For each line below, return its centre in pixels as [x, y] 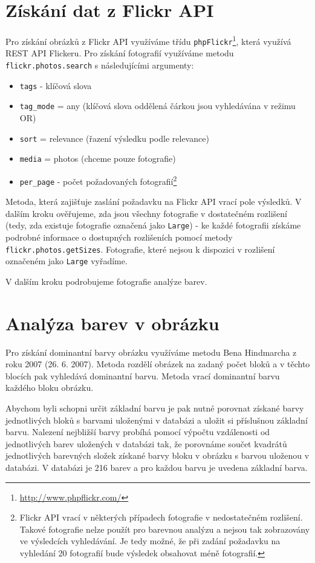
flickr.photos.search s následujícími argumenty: [100, 65]
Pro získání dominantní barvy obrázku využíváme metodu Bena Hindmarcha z [151, 352]
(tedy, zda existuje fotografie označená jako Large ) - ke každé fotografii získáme [153, 225]
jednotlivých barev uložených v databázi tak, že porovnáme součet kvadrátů [146, 443]
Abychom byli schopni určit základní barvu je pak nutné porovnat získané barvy [155, 408]
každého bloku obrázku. [50, 388]
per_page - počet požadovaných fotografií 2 [98, 180]
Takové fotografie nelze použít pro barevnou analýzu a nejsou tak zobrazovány [165, 529]
